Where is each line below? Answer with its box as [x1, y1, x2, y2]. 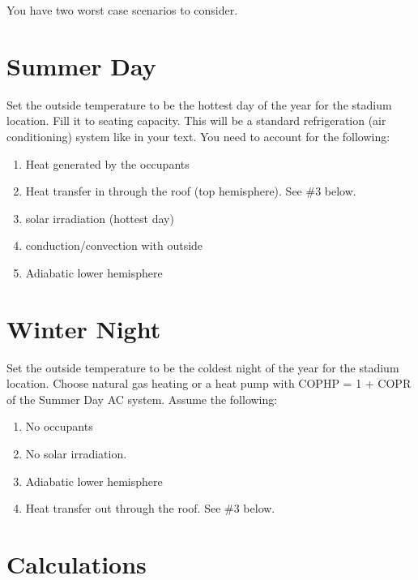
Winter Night [6, 311, 161, 345]
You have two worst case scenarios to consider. [6, 2, 238, 18]
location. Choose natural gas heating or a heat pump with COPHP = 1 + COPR [6, 375, 412, 392]
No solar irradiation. [25, 445, 127, 462]
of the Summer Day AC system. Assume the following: [6, 390, 278, 407]
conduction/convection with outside [25, 237, 203, 254]
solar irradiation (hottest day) [25, 209, 174, 226]
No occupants [25, 418, 93, 435]
